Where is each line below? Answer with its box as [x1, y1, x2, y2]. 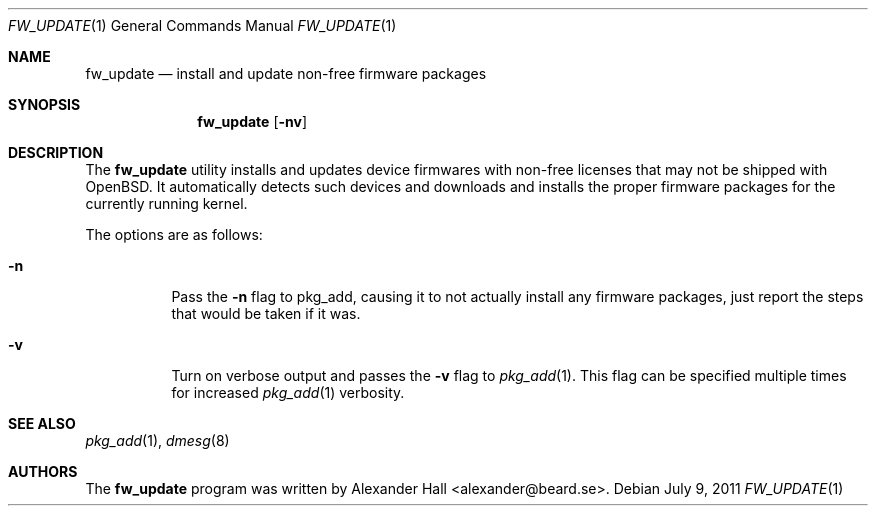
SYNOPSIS [8, 96, 81, 113]
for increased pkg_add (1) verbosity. [171, 384, 405, 401]
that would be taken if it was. [171, 305, 361, 322]
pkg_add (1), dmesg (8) [85, 432, 230, 449]
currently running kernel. [85, 195, 248, 212]
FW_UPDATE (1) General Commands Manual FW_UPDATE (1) [8, 17, 397, 34]
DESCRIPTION [8, 144, 104, 161]
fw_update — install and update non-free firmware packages [85, 65, 487, 82]
